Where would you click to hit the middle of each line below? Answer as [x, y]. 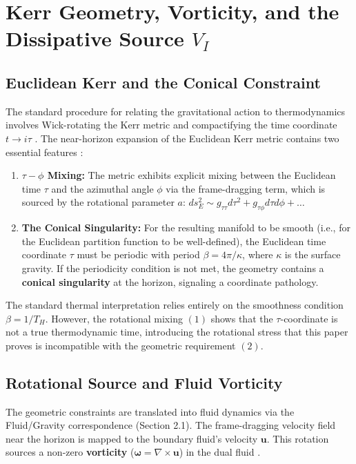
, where [258, 254]
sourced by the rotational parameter [98, 202]
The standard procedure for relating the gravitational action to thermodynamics [176, 111]
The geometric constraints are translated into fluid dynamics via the [150, 411]
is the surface [313, 254]
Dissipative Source [95, 38]
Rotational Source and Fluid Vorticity [144, 382]
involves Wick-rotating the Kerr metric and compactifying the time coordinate [171, 125]
